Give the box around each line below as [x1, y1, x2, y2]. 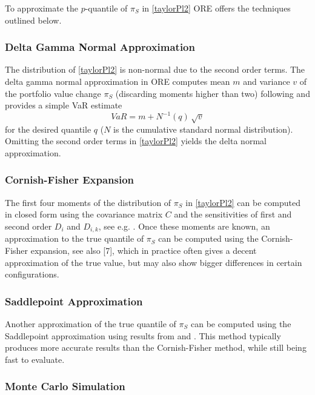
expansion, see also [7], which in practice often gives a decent [30, 244, 257, 256]
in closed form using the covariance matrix [5, 208, 163, 221]
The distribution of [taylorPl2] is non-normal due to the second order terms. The [5, 63, 305, 76]
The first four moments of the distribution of [5, 196, 171, 208]
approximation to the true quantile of [5, 232, 144, 245]
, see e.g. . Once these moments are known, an [98, 219, 270, 232]
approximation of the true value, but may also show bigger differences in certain [5, 256, 302, 268]
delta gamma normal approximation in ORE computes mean [5, 75, 230, 87]
